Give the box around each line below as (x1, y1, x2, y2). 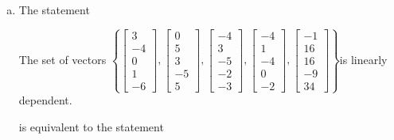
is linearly (339, 51, 388, 67)
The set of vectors (18, 51, 107, 67)
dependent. (18, 92, 72, 108)
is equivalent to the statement (18, 118, 164, 134)
